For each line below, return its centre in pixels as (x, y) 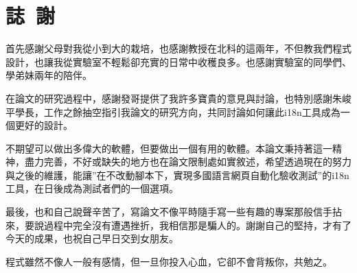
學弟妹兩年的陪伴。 (49, 75)
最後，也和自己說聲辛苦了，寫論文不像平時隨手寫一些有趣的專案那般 (159, 212)
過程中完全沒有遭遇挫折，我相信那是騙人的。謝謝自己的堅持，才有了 (197, 225)
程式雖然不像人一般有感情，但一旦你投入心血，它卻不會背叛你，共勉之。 (169, 261)
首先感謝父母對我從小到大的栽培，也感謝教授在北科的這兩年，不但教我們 (169, 48)
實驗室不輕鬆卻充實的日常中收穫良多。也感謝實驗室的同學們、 (212, 61)
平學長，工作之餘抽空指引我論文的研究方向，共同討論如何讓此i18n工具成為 (173, 111)
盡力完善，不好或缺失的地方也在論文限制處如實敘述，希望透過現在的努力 (188, 162)
